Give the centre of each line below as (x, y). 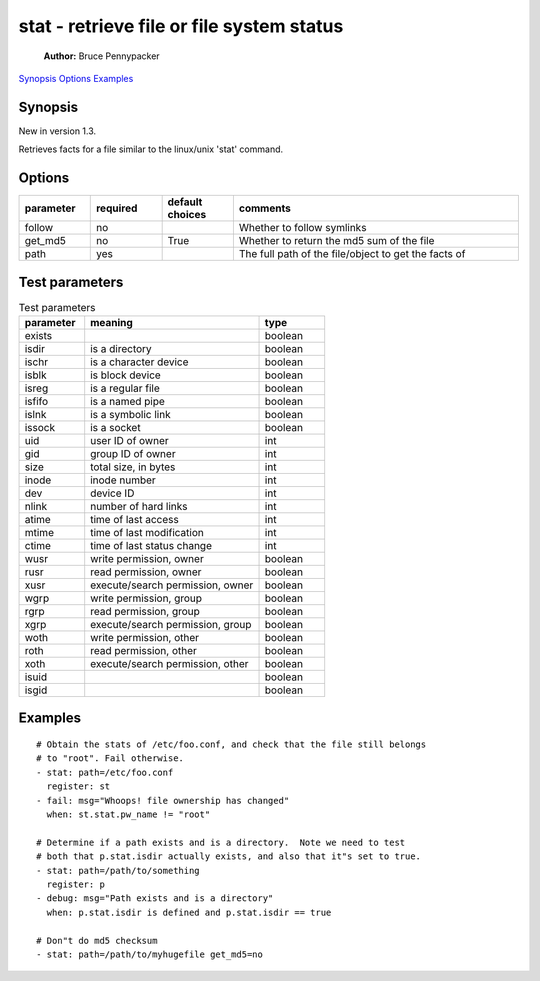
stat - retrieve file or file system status (181, 26)
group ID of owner (133, 454)
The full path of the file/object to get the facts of (352, 254)
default (185, 202)
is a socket (115, 428)
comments (265, 208)
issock (40, 428)
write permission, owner (147, 559)
